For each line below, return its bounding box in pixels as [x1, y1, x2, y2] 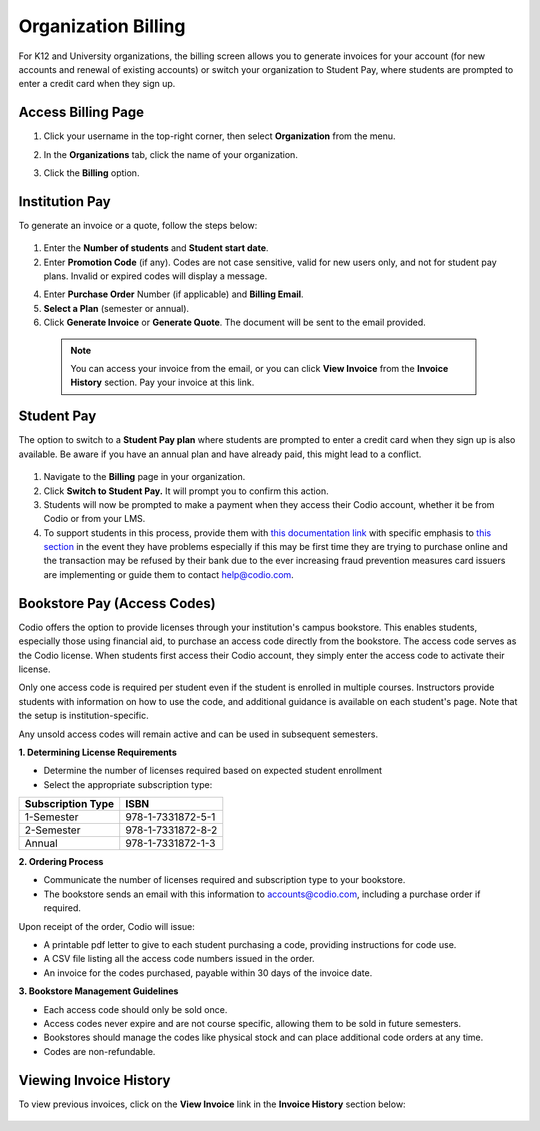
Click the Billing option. [43, 167, 140, 179]
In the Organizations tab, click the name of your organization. [43, 148, 299, 160]
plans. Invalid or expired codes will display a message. [43, 270, 268, 282]
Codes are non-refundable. [43, 1045, 156, 1057]
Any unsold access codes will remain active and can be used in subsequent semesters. [18, 728, 379, 740]
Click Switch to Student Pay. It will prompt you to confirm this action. [43, 485, 329, 497]
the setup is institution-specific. [18, 710, 149, 722]
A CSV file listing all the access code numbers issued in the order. [43, 953, 315, 965]
